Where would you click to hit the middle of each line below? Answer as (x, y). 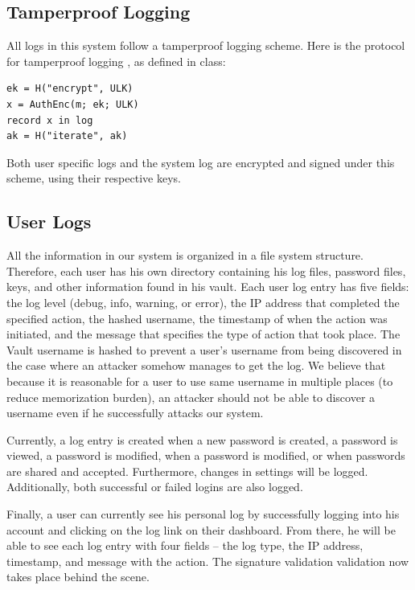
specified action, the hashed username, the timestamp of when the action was (197, 318)
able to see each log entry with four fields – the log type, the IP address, (185, 545)
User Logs (49, 221)
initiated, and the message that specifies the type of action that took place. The (203, 334)
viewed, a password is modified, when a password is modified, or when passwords (206, 455)
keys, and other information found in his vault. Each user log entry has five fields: (208, 287)
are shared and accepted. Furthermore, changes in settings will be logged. (187, 471)
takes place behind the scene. (78, 577)
